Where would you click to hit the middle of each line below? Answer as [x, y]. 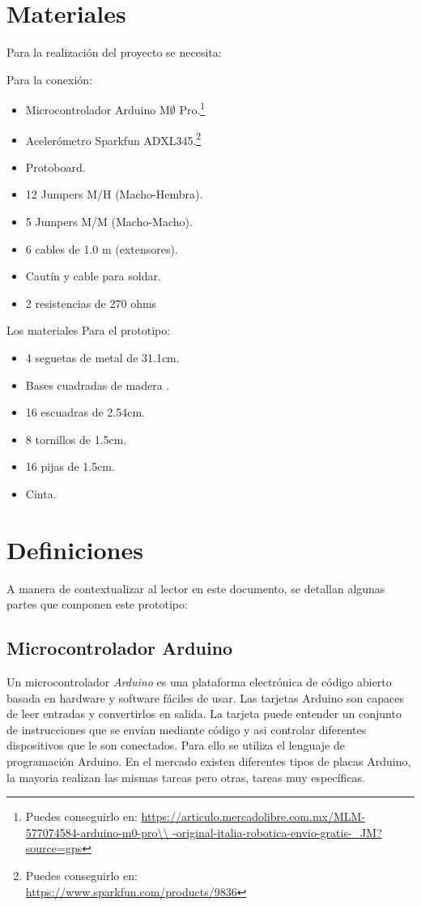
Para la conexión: [50, 79]
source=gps [54, 848]
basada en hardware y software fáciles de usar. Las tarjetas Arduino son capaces [206, 697]
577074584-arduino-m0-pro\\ [97, 832]
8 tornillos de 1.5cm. [76, 439]
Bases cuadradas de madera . [98, 385]
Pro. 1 [192, 108]
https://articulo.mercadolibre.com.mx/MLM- [253, 816]
